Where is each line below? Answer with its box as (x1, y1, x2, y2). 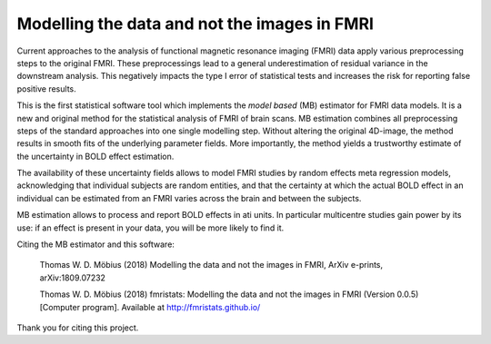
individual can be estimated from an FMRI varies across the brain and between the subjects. (16, 192, 362, 203)
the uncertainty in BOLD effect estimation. (16, 151, 175, 162)
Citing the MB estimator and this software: (16, 239, 175, 250)
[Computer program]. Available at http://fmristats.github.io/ (39, 301, 261, 312)
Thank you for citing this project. (16, 322, 139, 333)
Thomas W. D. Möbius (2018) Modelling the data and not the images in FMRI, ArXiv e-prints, (39, 260, 384, 270)
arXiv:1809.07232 (39, 272, 106, 283)
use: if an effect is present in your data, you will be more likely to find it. (16, 222, 285, 233)
